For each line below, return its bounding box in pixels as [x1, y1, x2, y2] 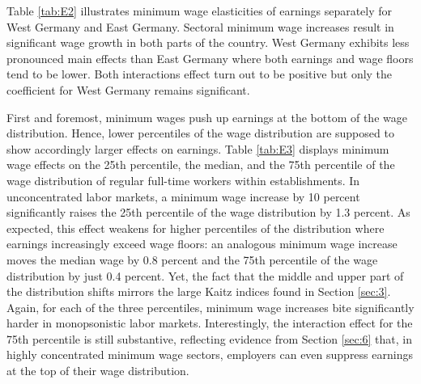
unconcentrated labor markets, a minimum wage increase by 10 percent [6, 188, 360, 205]
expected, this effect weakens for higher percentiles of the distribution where [6, 219, 385, 236]
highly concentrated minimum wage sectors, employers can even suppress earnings [6, 346, 413, 363]
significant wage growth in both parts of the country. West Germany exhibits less [6, 34, 410, 51]
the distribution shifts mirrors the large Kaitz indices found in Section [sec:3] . [6, 283, 391, 300]
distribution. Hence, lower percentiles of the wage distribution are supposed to [6, 124, 394, 141]
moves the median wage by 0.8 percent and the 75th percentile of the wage [6, 251, 378, 268]
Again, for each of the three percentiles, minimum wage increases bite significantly [6, 298, 415, 315]
